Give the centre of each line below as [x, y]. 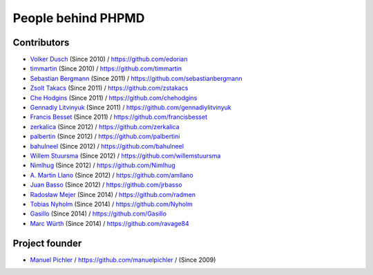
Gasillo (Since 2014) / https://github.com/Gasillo [98, 214]
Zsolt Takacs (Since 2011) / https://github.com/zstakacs [109, 88]
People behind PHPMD [79, 18]
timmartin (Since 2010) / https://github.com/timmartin [106, 68]
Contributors [41, 42]
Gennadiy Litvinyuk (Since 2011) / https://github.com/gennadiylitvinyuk [131, 108]
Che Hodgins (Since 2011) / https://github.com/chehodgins [114, 97]
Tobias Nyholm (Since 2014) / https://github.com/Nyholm [112, 204]
